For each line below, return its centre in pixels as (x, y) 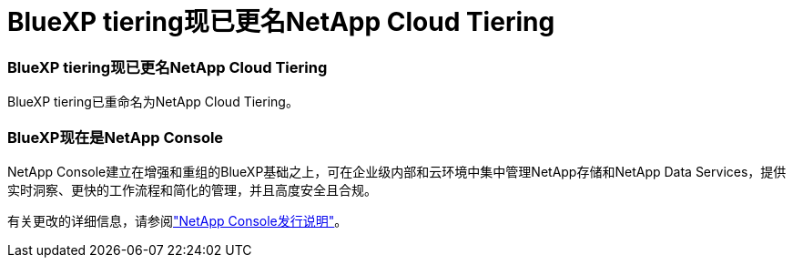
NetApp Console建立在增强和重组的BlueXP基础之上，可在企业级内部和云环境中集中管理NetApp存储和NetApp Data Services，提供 (397, 171)
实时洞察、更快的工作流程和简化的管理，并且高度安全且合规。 (192, 189)
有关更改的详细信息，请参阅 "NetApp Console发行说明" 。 (178, 220)
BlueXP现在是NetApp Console (116, 137)
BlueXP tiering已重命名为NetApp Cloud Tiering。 (153, 102)
